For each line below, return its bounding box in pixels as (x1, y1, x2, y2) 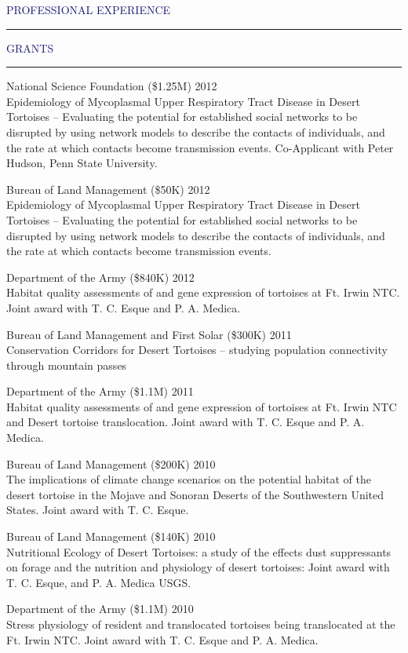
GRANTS (6, 39, 54, 56)
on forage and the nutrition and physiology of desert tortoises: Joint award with (6, 559, 390, 575)
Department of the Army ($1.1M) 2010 (6, 600, 194, 617)
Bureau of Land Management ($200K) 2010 (6, 455, 216, 472)
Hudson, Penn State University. (6, 155, 158, 171)
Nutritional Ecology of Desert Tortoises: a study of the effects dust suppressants (6, 543, 392, 560)
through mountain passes (6, 356, 127, 373)
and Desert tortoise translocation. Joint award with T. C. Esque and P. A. (6, 414, 365, 430)
